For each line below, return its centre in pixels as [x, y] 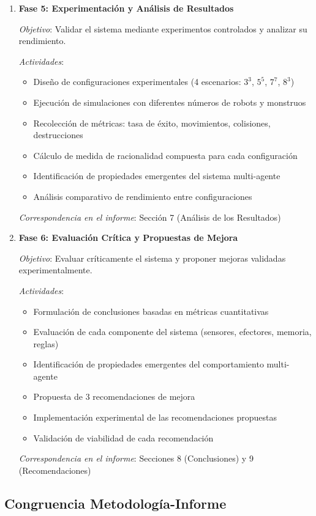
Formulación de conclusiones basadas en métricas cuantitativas [151, 311]
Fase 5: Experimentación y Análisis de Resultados [126, 8]
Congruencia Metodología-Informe [115, 503]
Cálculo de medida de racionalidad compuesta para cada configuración [165, 155]
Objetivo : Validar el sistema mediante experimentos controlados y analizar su [163, 28]
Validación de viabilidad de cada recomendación [123, 437]
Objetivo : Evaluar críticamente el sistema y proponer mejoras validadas [152, 258]
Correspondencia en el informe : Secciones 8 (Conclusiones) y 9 [136, 458]
